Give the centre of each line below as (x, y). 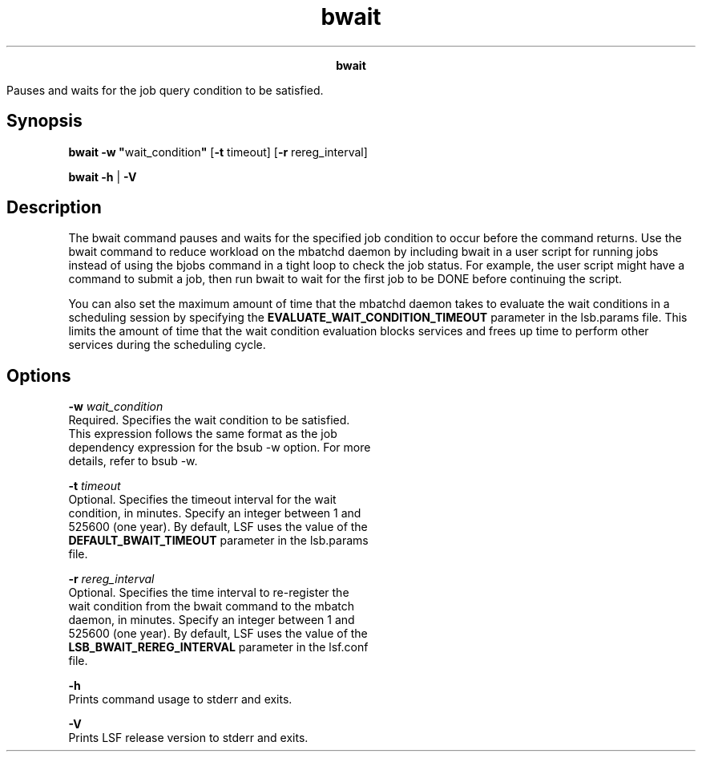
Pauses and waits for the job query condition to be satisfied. (165, 90)
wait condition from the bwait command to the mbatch (211, 606)
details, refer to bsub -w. (133, 461)
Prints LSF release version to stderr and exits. (188, 738)
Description (54, 208)
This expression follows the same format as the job (203, 434)
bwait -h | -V (103, 176)
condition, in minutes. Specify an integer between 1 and (215, 513)
